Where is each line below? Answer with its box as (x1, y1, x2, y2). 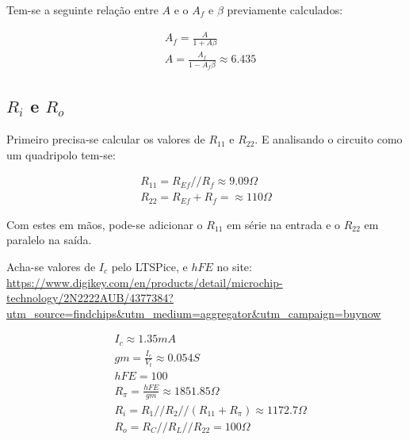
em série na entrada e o (227, 216, 341, 232)
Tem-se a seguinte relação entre (6, 2, 159, 17)
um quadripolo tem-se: (6, 146, 116, 163)
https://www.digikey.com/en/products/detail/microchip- (6, 274, 283, 290)
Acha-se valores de (6, 258, 96, 275)
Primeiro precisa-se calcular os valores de (6, 131, 205, 147)
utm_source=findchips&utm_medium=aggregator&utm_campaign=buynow (6, 304, 381, 321)
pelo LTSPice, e (111, 258, 188, 275)
